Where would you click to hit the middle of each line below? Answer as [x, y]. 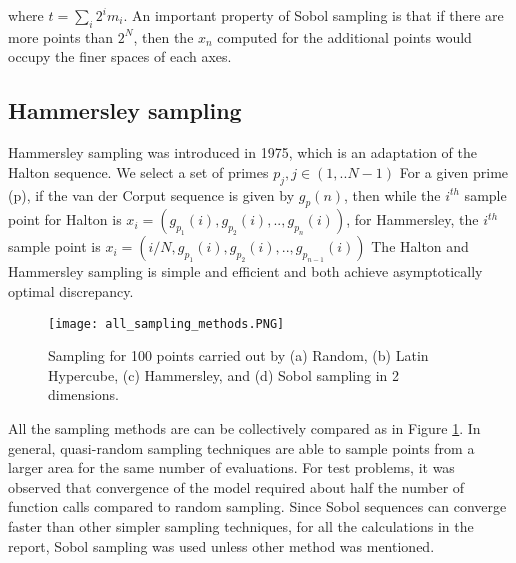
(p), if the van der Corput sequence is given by [151, 194]
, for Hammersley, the [412, 219]
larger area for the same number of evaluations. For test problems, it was [231, 467]
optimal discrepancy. [71, 290]
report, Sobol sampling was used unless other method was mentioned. [221, 545]
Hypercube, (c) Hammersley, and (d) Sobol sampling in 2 [224, 374]
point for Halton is [65, 219]
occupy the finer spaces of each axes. [120, 56]
